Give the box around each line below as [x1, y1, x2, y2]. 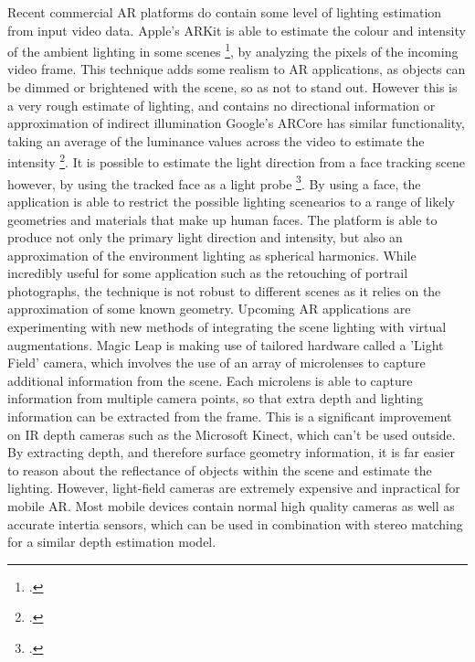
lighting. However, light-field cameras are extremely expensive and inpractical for [7, 478, 460, 497]
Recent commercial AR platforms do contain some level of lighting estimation [7, 3, 442, 21]
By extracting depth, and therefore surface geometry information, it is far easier [7, 443, 455, 462]
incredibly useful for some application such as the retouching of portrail [7, 263, 408, 283]
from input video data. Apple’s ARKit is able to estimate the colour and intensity [7, 20, 466, 39]
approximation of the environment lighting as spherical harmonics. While [7, 245, 417, 264]
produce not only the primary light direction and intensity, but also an [7, 228, 403, 247]
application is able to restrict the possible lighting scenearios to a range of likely [7, 191, 455, 210]
